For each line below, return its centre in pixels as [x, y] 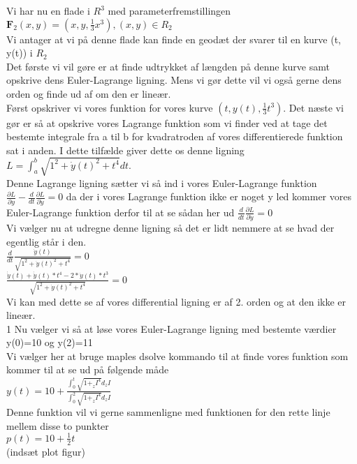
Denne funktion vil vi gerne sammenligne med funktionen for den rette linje [168, 412]
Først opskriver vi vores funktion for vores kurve [110, 107]
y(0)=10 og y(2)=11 [50, 342]
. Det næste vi [313, 107]
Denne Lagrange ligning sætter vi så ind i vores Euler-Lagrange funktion [162, 182]
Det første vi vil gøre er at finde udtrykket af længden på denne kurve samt [168, 66]
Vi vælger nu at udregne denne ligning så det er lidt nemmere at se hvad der [170, 228]
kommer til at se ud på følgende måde [88, 369]
